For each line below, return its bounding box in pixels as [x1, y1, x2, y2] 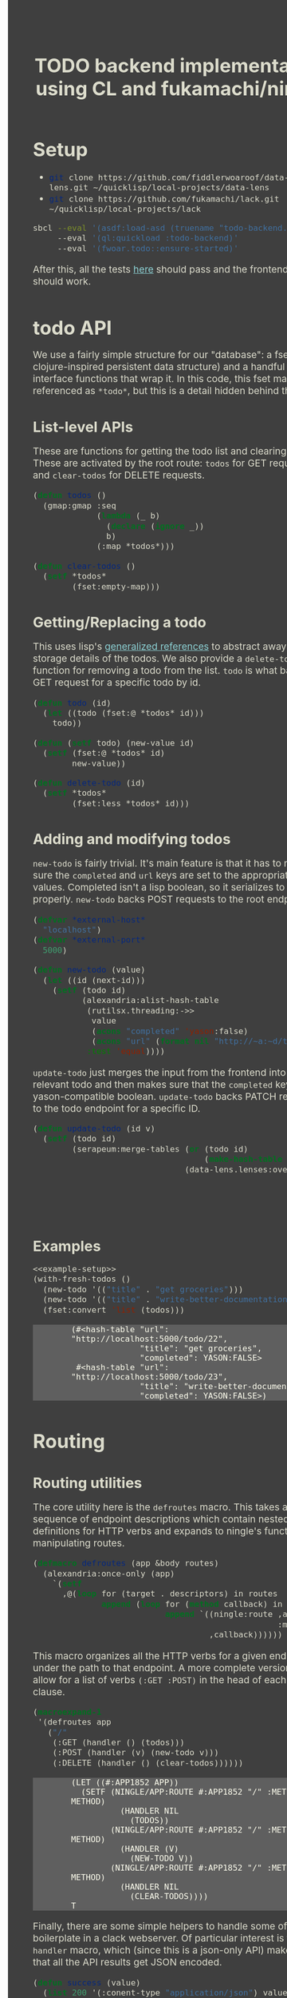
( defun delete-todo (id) [33, 778, 146, 788]
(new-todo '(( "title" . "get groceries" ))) [42, 1284, 244, 1295]
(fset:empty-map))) [72, 581, 161, 591]
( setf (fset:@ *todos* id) [42, 748, 166, 758]
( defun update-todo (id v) [33, 1124, 155, 1134]
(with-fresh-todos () [33, 1274, 132, 1284]
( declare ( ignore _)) [106, 520, 205, 531]
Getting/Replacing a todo [33, 613, 207, 631]
